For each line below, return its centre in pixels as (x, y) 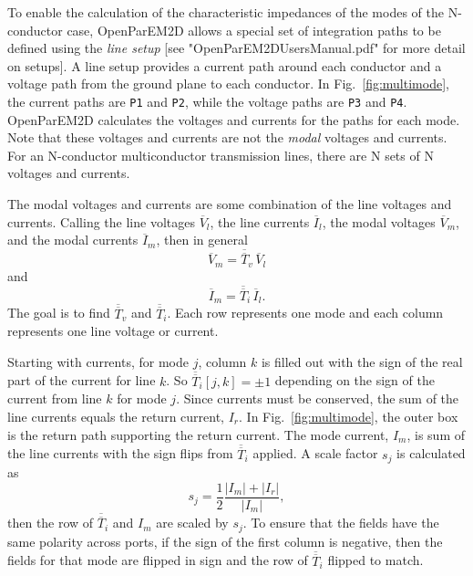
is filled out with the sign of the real (362, 361)
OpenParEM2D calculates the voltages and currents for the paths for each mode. (234, 119)
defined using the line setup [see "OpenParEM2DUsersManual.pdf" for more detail (236, 48)
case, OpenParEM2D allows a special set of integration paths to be (254, 30)
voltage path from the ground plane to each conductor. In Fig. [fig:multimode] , (228, 84)
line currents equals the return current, (116, 416)
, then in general (202, 240)
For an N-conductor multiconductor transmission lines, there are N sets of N (221, 155)
